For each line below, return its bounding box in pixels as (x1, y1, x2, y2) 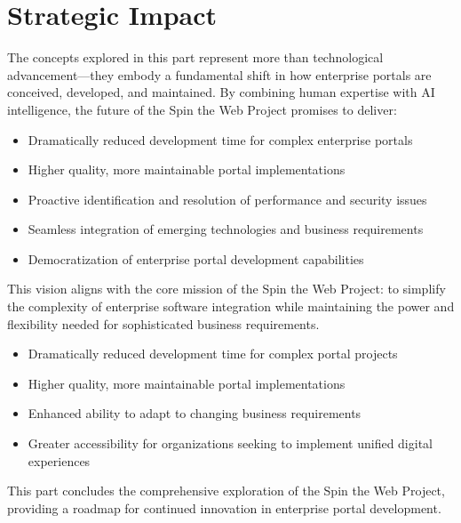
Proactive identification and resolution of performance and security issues (28, 189, 427, 208)
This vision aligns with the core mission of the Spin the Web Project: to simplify (7, 279, 446, 298)
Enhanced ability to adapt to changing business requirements (28, 404, 362, 422)
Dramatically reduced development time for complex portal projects (28, 344, 398, 363)
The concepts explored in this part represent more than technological (7, 48, 384, 67)
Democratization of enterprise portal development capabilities (28, 249, 364, 268)
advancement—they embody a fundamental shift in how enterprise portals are (7, 65, 432, 84)
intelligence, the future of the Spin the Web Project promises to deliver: (7, 100, 397, 118)
